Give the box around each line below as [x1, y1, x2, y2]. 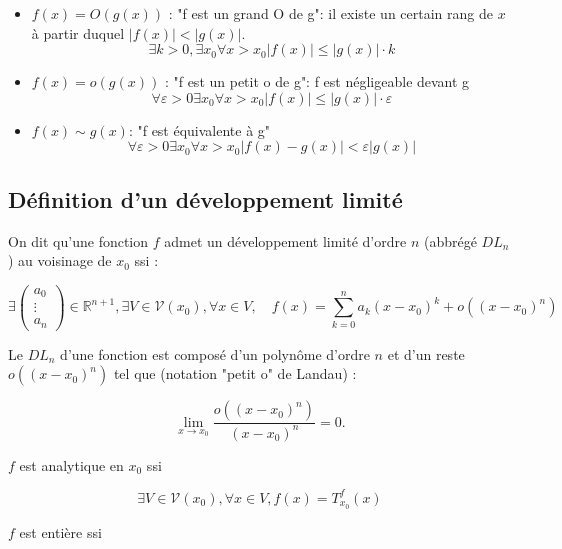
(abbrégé [423, 230, 477, 251]
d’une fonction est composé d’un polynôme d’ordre [60, 343, 370, 364]
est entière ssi [19, 521, 102, 542]
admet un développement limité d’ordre [164, 230, 407, 251]
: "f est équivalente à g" [128, 119, 271, 140]
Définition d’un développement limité [8, 183, 403, 214]
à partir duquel [31, 22, 125, 43]
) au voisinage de [8, 250, 112, 271]
